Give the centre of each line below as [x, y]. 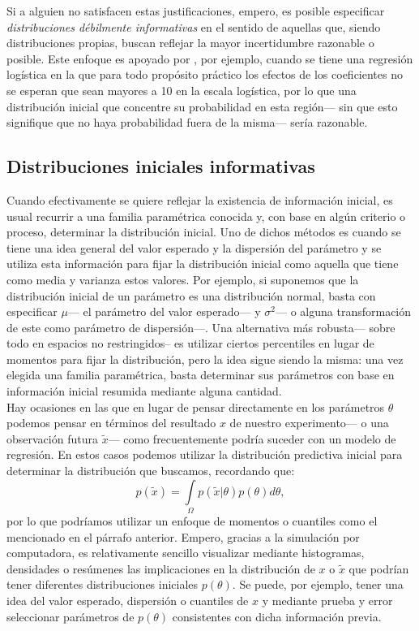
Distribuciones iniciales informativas [161, 166]
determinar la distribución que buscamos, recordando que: [151, 471]
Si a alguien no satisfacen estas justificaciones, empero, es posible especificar [196, 11]
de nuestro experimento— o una [309, 423]
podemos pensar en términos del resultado [111, 423]
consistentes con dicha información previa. [277, 616]
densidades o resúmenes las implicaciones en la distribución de [161, 568]
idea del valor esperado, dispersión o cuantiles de [128, 600]
